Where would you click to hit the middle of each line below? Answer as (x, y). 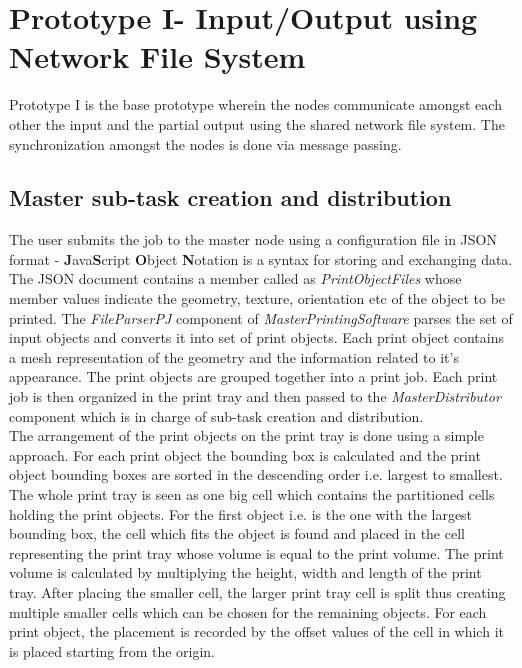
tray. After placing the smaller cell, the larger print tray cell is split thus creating (257, 591)
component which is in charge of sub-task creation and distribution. (216, 415)
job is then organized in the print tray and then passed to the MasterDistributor (255, 396)
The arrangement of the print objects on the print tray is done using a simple (246, 435)
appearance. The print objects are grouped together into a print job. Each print (253, 376)
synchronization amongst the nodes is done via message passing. (205, 143)
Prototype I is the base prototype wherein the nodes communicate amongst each (255, 104)
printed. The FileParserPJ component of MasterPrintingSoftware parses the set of (261, 317)
